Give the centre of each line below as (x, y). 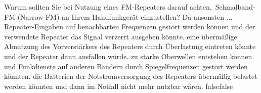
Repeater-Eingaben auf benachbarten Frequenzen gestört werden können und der (130, 27)
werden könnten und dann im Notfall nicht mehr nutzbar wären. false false (119, 86)
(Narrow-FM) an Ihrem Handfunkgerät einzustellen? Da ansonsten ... (125, 16)
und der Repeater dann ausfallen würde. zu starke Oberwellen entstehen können (128, 56)
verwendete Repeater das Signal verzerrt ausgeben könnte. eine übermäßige (121, 36)
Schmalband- (235, 7)
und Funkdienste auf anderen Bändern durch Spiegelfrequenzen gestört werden (126, 66)
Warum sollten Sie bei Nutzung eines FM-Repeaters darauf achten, (108, 7)
